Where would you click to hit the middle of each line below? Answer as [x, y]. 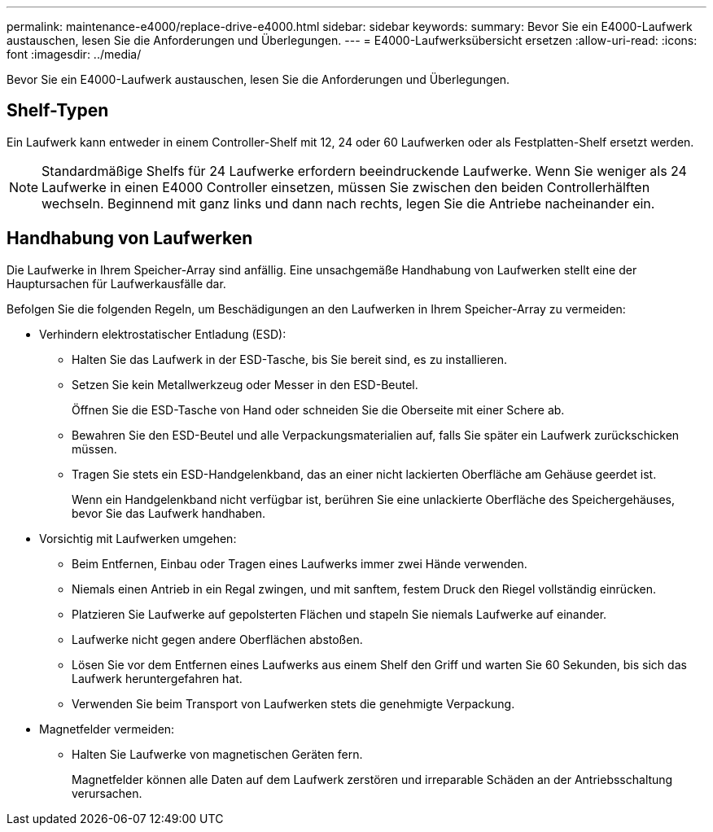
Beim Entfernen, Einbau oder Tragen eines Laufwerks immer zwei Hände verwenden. [300, 563]
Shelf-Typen [58, 111]
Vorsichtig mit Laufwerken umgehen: [138, 538]
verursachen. [107, 793]
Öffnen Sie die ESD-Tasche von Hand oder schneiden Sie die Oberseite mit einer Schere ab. [318, 409]
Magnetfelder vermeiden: [107, 729]
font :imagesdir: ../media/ [74, 54]
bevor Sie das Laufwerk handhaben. [168, 513]
